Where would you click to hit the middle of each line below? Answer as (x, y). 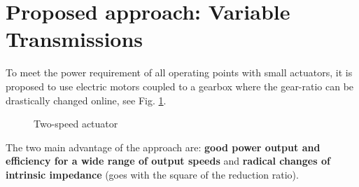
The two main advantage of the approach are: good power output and (163, 147)
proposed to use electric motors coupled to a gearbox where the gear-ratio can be (180, 86)
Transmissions (75, 39)
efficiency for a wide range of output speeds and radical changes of (168, 161)
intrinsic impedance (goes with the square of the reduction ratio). (152, 174)
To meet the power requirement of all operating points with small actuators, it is (179, 72)
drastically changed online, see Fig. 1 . (86, 100)
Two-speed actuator (76, 124)
